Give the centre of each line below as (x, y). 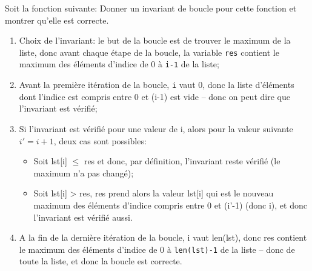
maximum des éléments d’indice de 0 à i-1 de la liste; (119, 64)
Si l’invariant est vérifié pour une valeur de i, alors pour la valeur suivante (156, 128)
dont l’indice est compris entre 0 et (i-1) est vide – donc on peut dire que (154, 96)
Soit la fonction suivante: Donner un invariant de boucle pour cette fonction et (151, 8)
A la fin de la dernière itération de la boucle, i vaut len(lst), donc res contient (163, 237)
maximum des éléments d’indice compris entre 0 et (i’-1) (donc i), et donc (170, 205)
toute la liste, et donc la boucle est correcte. (101, 261)
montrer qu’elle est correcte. (57, 20)
